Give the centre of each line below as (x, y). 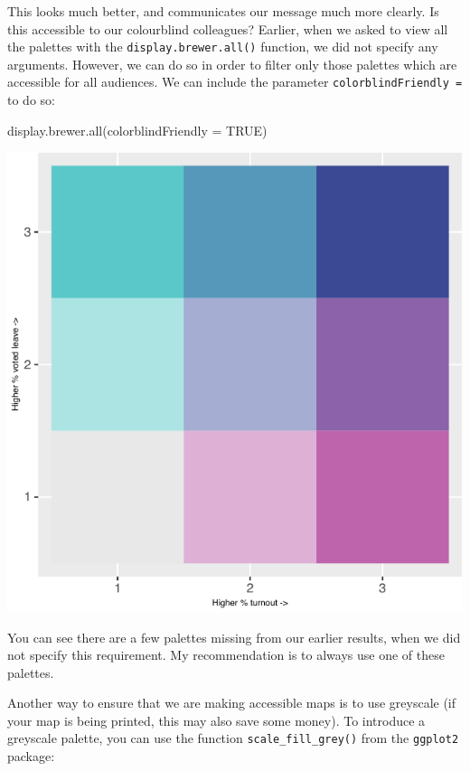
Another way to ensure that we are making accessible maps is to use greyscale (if (232, 703)
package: (31, 756)
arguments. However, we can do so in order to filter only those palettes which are (232, 64)
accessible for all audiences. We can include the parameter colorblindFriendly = (235, 82)
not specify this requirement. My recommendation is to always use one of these (226, 655)
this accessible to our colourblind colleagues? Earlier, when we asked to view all (228, 28)
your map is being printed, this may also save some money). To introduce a (216, 720)
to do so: (31, 100)
